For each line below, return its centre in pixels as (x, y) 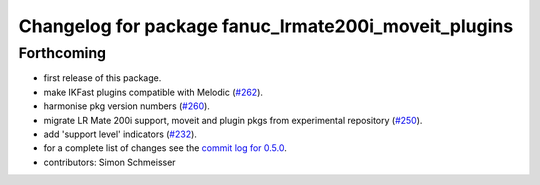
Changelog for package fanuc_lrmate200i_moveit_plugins (266, 26)
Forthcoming (62, 53)
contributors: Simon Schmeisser (109, 162)
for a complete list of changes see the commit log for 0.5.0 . (165, 148)
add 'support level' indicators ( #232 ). (120, 134)
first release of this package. (102, 78)
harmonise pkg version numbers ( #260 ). (126, 106)
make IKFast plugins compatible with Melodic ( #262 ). (153, 92)
